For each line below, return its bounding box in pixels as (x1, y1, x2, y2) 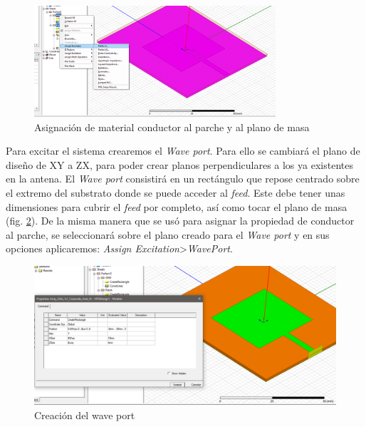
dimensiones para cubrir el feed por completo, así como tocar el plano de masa (6, 199, 347, 214)
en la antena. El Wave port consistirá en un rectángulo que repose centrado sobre (6, 171, 360, 186)
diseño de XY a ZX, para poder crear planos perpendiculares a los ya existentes (6, 157, 353, 172)
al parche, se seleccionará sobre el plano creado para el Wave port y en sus (6, 227, 330, 242)
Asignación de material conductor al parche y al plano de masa (34, 119, 310, 134)
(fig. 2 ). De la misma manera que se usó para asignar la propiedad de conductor (6, 213, 355, 228)
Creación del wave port (34, 407, 135, 422)
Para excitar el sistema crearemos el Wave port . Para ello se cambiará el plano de (6, 143, 360, 158)
